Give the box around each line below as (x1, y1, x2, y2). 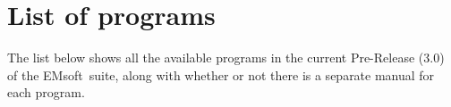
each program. (7, 83, 85, 102)
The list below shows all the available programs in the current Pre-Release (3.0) (7, 48, 445, 67)
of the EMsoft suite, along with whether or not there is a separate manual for (7, 65, 435, 84)
